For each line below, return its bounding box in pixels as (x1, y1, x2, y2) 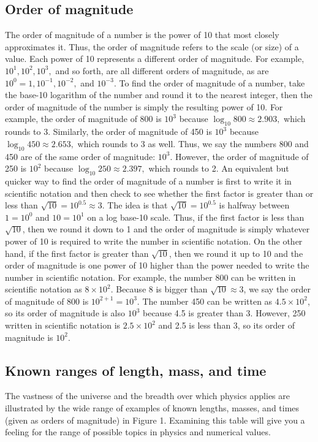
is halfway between (219, 199, 290, 211)
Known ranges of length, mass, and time (5, 360, 267, 379)
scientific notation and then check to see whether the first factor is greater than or (5, 186, 314, 199)
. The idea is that (102, 199, 168, 211)
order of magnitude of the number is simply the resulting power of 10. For (5, 100, 283, 113)
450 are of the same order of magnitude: (5, 150, 156, 162)
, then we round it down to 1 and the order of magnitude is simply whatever (22, 223, 310, 235)
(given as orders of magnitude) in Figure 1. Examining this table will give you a (5, 413, 305, 426)
